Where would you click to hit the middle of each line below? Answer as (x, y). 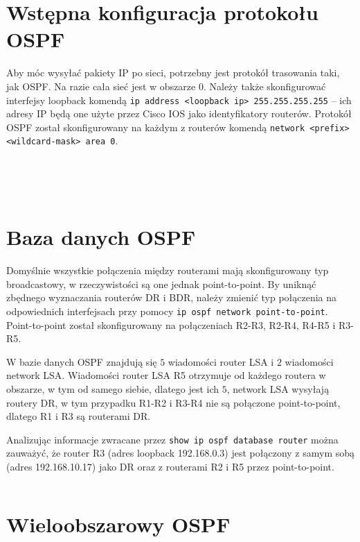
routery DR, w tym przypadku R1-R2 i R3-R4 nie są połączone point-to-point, (173, 402)
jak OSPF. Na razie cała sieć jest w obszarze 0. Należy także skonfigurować (166, 86)
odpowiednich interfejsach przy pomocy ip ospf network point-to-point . (167, 311)
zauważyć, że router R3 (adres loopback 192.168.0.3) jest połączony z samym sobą (181, 453)
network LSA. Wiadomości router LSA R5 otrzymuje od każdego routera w (166, 375)
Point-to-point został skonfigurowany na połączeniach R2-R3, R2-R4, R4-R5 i (171, 324)
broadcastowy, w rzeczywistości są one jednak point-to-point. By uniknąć (161, 283)
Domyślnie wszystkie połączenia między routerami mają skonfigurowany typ (168, 270)
